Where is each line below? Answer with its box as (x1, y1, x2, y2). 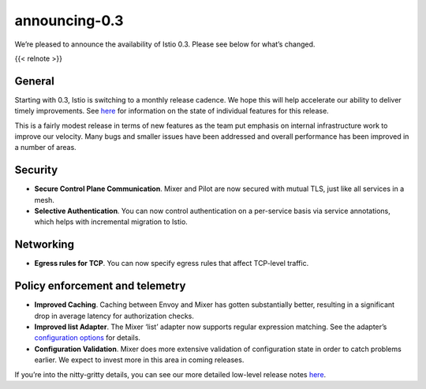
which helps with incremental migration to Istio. (34, 217, 189, 226)
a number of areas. (14, 143, 77, 152)
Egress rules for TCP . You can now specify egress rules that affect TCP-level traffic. (34, 259, 309, 268)
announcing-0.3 (14, 12, 124, 29)
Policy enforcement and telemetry (14, 279, 186, 293)
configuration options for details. (34, 333, 141, 342)
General (14, 74, 55, 88)
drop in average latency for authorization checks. (34, 311, 195, 320)
